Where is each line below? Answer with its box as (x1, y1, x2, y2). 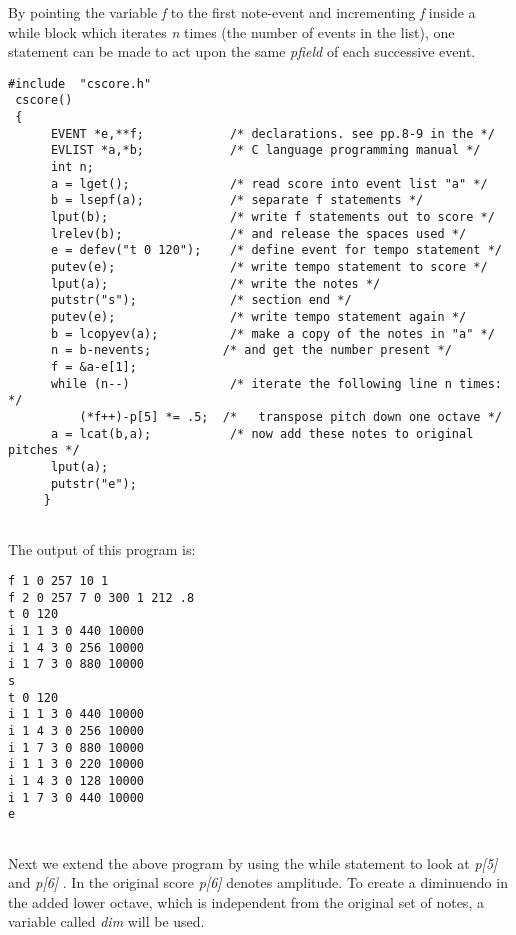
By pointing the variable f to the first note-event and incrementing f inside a (8, 2, 476, 22)
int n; (50, 160, 94, 175)
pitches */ (8, 443, 80, 458)
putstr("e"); (50, 476, 137, 491)
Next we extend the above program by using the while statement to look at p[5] (8, 852, 498, 873)
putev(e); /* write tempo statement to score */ (50, 260, 488, 274)
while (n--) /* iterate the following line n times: (50, 376, 502, 391)
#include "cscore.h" (8, 76, 152, 91)
